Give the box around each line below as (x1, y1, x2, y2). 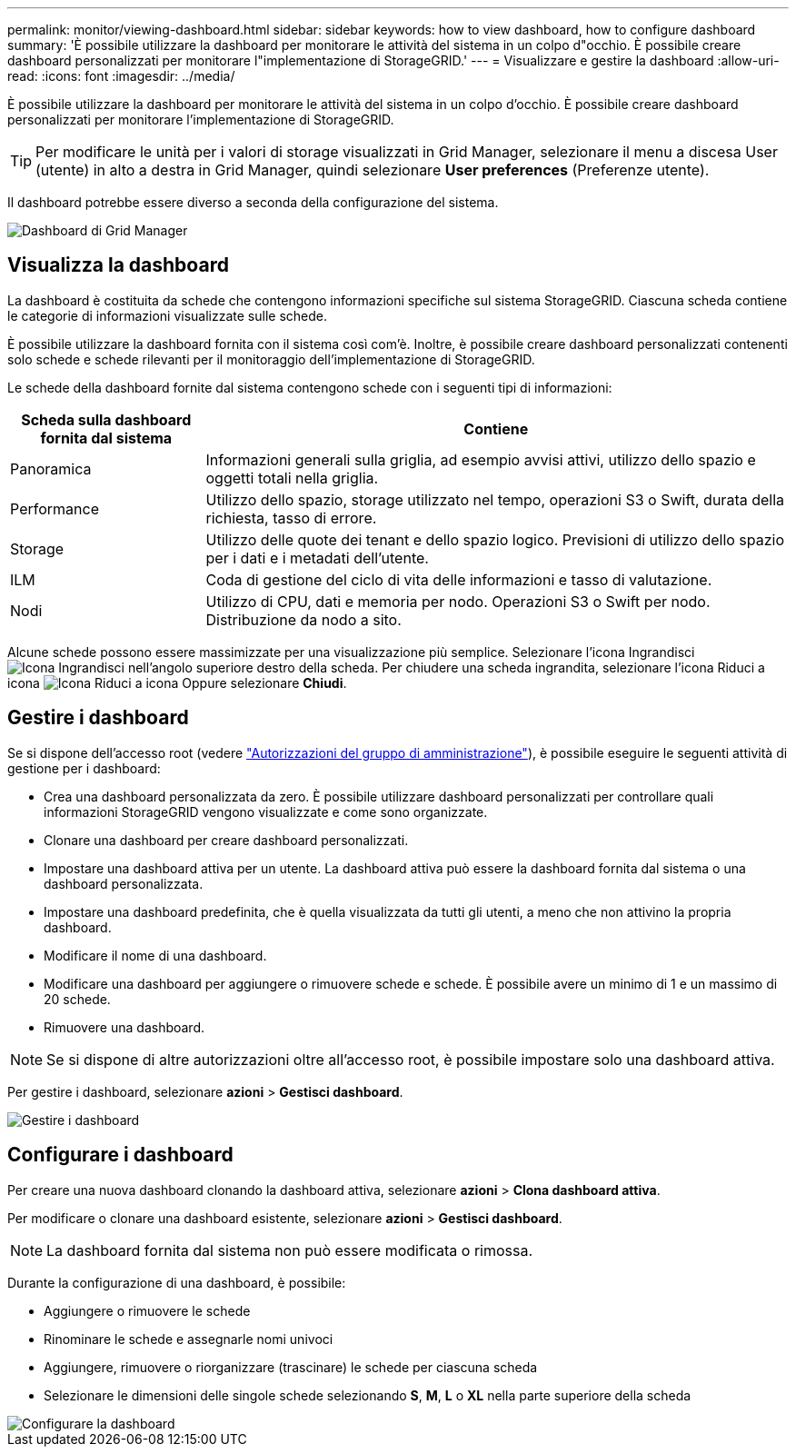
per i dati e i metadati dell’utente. (205, 548, 429, 567)
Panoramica (10, 459, 92, 478)
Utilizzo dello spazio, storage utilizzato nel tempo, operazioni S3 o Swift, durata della (205, 490, 785, 509)
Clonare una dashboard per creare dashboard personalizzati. (44, 832, 409, 848)
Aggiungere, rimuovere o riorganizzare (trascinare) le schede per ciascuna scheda (44, 1359, 538, 1375)
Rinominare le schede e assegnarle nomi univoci (44, 1330, 333, 1347)
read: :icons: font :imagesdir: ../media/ (7, 68, 235, 84)
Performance (10, 499, 99, 518)
